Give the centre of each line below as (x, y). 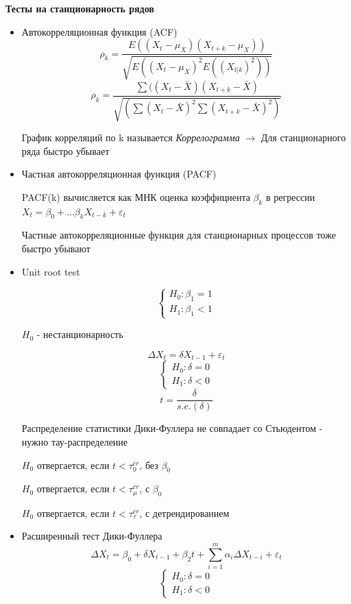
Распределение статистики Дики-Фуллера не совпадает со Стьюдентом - (172, 428)
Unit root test (51, 271)
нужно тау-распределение (75, 442)
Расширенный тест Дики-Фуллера (92, 536)
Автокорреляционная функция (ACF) (99, 31)
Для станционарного (303, 137)
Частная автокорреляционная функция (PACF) (119, 174)
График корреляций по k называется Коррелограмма (131, 137)
